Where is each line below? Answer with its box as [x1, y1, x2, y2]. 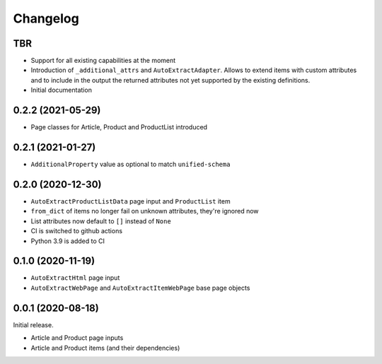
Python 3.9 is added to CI [30, 237, 105, 245]
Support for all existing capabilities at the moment [30, 57, 176, 65]
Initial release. [13, 320, 54, 329]
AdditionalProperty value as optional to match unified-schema [30, 160, 231, 169]
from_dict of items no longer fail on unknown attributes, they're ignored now [30, 207, 259, 216]
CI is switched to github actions [30, 227, 123, 235]
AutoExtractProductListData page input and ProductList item [30, 196, 231, 205]
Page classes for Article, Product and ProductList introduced [30, 123, 208, 131]
